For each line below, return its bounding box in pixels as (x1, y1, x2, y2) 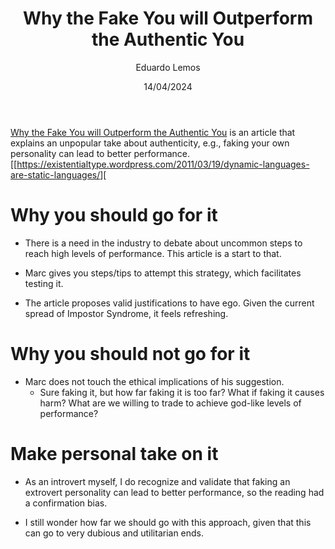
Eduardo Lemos (135, 61, 201, 73)
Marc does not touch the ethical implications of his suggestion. (24, 375, 285, 387)
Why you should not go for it (10, 343, 251, 366)
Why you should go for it (10, 204, 218, 227)
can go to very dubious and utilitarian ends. (24, 527, 205, 539)
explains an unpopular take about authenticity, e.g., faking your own (10, 137, 290, 149)
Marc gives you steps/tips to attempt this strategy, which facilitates (24, 267, 302, 279)
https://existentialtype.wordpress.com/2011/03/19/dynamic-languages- (16, 158, 310, 170)
